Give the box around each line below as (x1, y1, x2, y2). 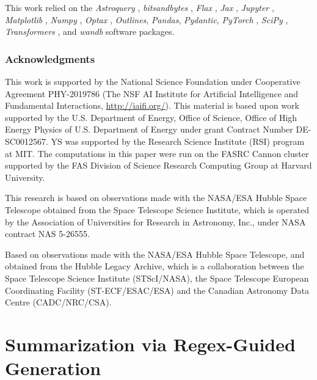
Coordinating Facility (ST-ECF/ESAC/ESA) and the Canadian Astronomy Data (5, 283, 310, 296)
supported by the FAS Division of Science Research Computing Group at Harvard (5, 159, 312, 172)
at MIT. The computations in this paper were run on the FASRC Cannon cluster (5, 147, 309, 159)
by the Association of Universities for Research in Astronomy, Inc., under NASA (5, 215, 306, 228)
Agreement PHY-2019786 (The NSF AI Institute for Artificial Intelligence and (5, 87, 299, 100)
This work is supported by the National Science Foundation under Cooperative (5, 75, 301, 87)
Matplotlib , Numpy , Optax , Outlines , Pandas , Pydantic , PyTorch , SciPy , (5, 13, 288, 26)
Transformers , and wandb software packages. (5, 25, 175, 38)
